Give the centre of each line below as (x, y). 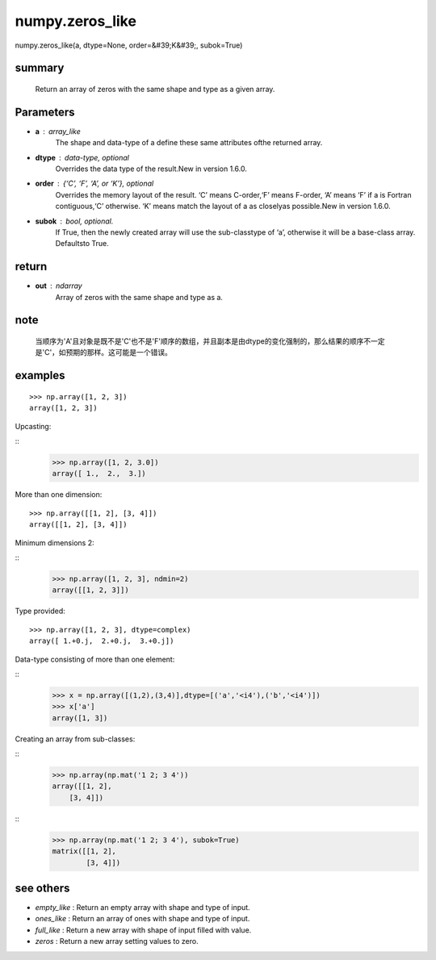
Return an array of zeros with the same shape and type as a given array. (155, 89)
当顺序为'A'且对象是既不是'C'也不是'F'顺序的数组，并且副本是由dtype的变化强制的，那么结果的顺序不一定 (210, 341)
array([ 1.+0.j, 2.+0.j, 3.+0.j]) (102, 641)
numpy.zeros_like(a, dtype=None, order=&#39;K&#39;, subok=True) (129, 45)
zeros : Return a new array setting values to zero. (117, 941)
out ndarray (59, 286)
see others (42, 888)
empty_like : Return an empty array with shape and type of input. (143, 908)
